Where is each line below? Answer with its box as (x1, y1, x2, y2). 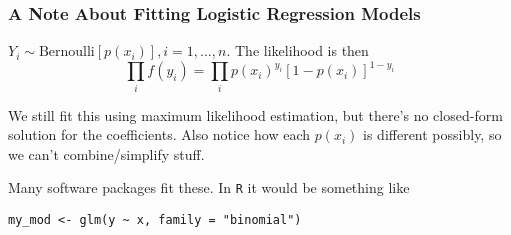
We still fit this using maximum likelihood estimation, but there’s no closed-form (8, 104, 503, 125)
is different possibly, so (363, 124, 502, 145)
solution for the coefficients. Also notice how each (8, 124, 311, 145)
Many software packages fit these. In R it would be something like (8, 177, 410, 198)
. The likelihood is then (226, 40, 369, 61)
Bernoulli (38, 45, 95, 60)
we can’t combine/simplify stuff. (8, 143, 205, 164)
